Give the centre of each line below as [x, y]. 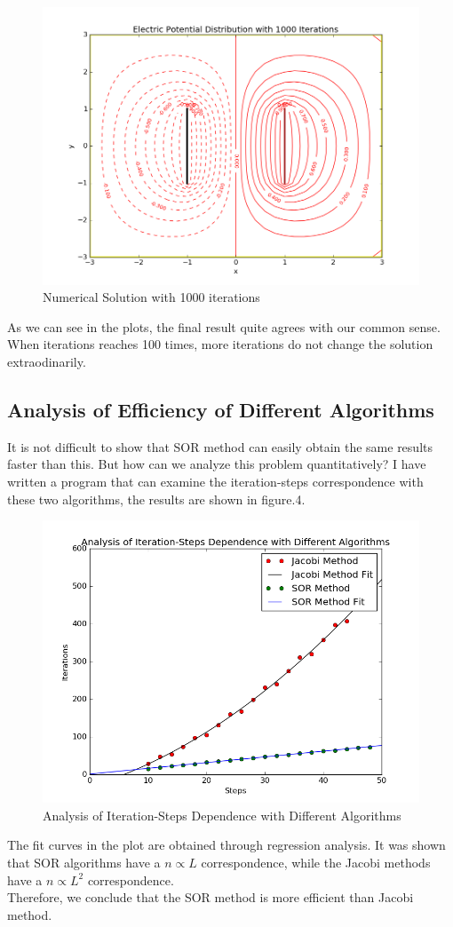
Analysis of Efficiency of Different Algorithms [221, 410]
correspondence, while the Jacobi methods [316, 863]
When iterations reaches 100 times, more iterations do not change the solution [220, 344]
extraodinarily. [47, 362]
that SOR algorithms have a [84, 863]
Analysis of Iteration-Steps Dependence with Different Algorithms [222, 815]
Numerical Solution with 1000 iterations [151, 297]
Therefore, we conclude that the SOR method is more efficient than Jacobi [211, 897]
